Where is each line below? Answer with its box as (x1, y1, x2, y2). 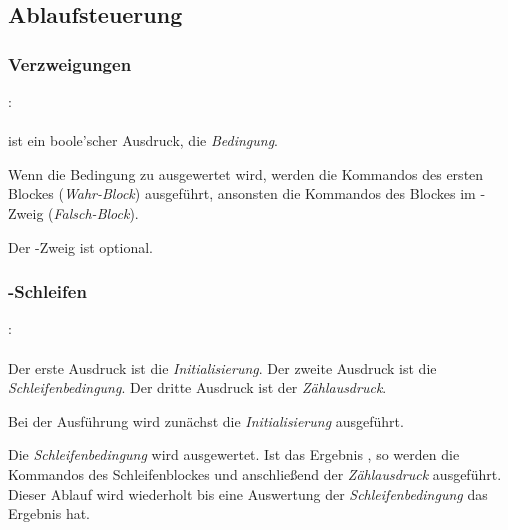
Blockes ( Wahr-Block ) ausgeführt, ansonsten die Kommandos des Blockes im (8, 183, 476, 204)
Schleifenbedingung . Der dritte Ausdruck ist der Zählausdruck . (8, 377, 387, 398)
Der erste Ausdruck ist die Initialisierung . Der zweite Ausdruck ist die (8, 357, 437, 378)
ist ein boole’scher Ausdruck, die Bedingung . (8, 130, 278, 151)
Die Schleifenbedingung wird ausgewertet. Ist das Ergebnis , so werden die (8, 444, 460, 465)
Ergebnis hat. (8, 503, 90, 524)
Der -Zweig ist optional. (8, 236, 153, 257)
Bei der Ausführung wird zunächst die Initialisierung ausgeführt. (8, 410, 404, 431)
